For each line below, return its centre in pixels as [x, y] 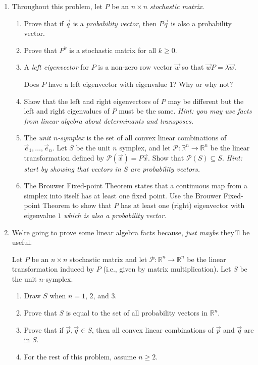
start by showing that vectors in [72, 168]
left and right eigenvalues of [67, 111]
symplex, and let [145, 147]
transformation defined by [64, 157]
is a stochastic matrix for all [113, 50]
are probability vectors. [165, 168]
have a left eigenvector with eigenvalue [108, 84]
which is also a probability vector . [115, 215]
